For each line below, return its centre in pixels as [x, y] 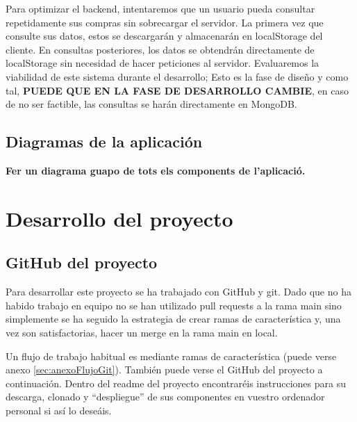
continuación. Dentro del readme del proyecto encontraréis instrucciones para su [176, 383]
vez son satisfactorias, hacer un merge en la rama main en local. [142, 332]
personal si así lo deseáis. [59, 410]
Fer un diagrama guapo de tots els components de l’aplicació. [156, 170]
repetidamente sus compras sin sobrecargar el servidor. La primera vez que [165, 22]
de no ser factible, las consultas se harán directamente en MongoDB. [151, 104]
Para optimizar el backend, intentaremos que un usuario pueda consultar [160, 8]
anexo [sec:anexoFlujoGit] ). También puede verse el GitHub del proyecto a [164, 370]
